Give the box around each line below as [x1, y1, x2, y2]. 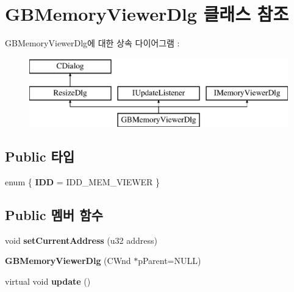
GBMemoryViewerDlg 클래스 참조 [5, 1, 289, 26]
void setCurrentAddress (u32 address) [5, 233, 157, 246]
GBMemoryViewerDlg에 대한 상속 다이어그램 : [5, 37, 180, 49]
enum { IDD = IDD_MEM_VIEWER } [5, 175, 160, 188]
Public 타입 [5, 147, 75, 166]
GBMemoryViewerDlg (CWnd [5, 254, 131, 267]
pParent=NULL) [138, 254, 201, 267]
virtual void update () [5, 274, 91, 287]
